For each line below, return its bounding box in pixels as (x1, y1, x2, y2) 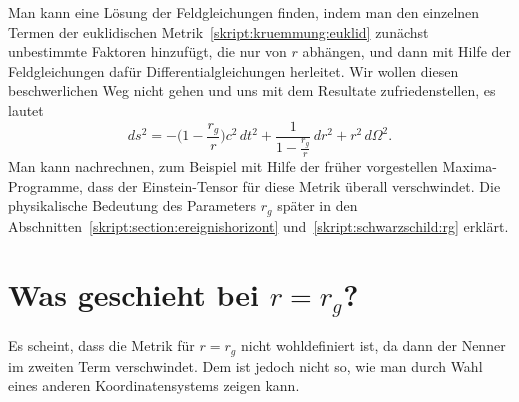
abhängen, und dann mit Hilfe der (302, 41, 512, 62)
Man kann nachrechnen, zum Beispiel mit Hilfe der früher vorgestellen (8, 156, 438, 177)
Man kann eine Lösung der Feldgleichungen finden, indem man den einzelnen (8, 2, 480, 22)
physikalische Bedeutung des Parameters (8, 195, 257, 216)
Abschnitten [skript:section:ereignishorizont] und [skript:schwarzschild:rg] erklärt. (8, 215, 509, 236)
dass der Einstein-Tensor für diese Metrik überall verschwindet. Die (87, 175, 501, 196)
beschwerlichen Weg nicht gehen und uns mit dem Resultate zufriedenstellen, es (8, 80, 496, 101)
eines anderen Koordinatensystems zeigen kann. (8, 375, 300, 396)
